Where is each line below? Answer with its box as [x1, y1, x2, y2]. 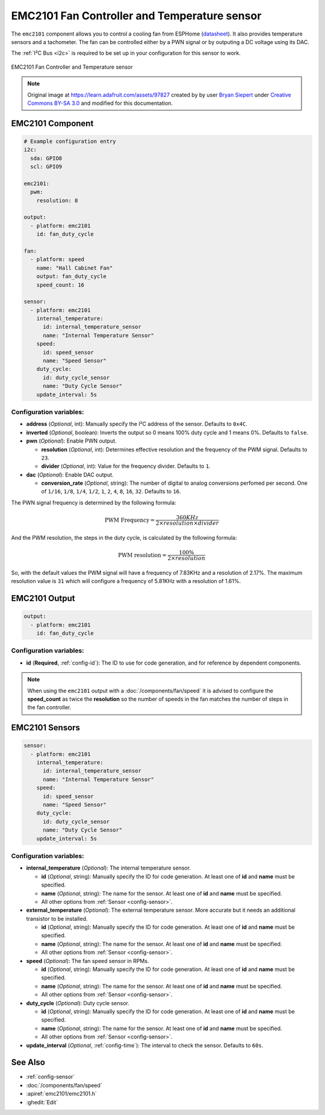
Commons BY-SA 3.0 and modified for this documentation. [27, 99, 173, 107]
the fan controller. [27, 704, 72, 711]
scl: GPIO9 [30, 163, 63, 170]
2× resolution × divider [155, 520, 219, 527]
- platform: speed [30, 256, 84, 263]
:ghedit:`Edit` [26, 1098, 58, 1106]
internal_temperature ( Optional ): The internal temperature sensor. [26, 864, 191, 871]
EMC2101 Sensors [11, 722, 81, 733]
